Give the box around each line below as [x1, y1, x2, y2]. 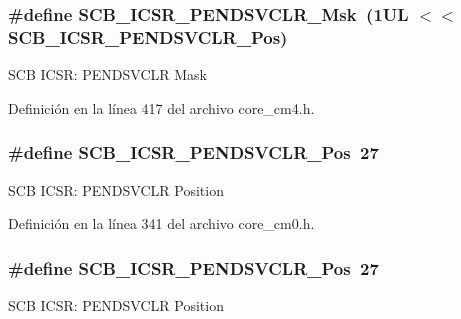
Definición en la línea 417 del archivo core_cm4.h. [8, 97, 315, 118]
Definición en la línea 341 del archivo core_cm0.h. [8, 213, 315, 234]
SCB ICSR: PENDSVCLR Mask [8, 64, 207, 85]
